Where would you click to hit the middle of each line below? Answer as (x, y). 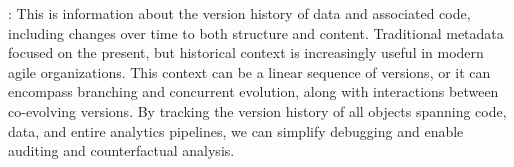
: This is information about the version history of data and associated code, (239, 13)
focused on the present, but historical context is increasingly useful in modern (246, 52)
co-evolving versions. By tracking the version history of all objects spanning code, (257, 110)
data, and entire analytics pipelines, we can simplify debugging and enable (236, 130)
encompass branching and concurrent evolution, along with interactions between (253, 91)
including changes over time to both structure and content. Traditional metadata (256, 32)
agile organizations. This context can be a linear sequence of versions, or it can (249, 71)
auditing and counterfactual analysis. (121, 150)
